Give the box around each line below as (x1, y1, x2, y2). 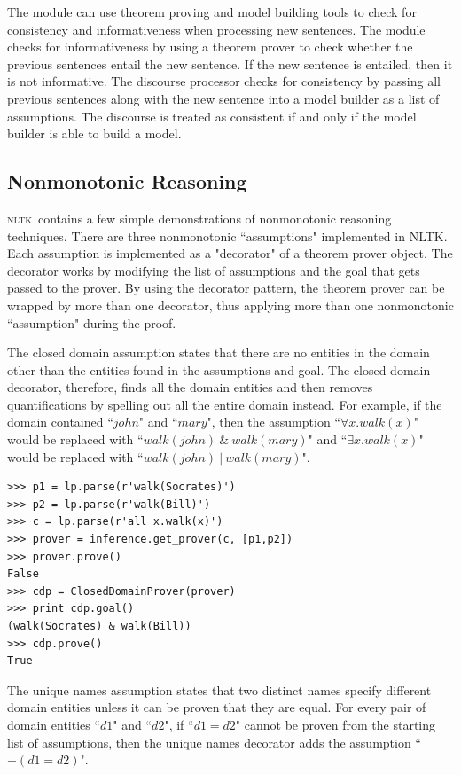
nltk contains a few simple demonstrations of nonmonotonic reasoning (7, 208, 392, 227)
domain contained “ (7, 412, 113, 431)
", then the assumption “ (207, 412, 340, 431)
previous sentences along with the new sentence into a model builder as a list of (7, 89, 440, 107)
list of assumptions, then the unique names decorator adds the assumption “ (7, 732, 421, 751)
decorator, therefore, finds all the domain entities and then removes (7, 378, 373, 396)
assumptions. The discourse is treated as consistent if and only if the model (7, 106, 417, 125)
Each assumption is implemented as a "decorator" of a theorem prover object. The (7, 244, 453, 262)
